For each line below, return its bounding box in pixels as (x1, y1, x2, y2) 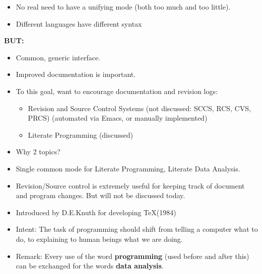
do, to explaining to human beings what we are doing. (16, 233, 183, 244)
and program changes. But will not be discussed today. (16, 190, 185, 201)
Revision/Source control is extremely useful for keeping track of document (16, 180, 245, 191)
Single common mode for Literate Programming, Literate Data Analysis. (16, 163, 240, 173)
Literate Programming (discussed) (28, 129, 133, 140)
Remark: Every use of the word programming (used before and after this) (16, 250, 249, 261)
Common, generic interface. (16, 52, 101, 62)
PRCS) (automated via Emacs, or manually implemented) (28, 113, 208, 123)
